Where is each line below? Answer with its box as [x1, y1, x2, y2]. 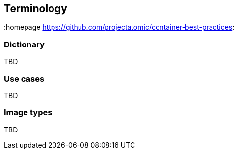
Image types [4, 108, 53, 118]
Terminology [4, 2, 67, 15]
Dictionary [4, 39, 45, 49]
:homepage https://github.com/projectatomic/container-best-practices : [4, 23, 235, 32]
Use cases [4, 73, 45, 84]
